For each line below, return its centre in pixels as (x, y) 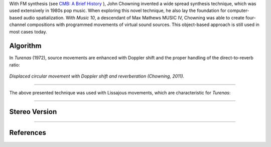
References (28, 133)
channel (18, 24)
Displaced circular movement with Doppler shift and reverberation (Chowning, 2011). (97, 76)
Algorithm (25, 46)
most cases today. (28, 31)
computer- (238, 10)
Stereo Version (33, 112)
